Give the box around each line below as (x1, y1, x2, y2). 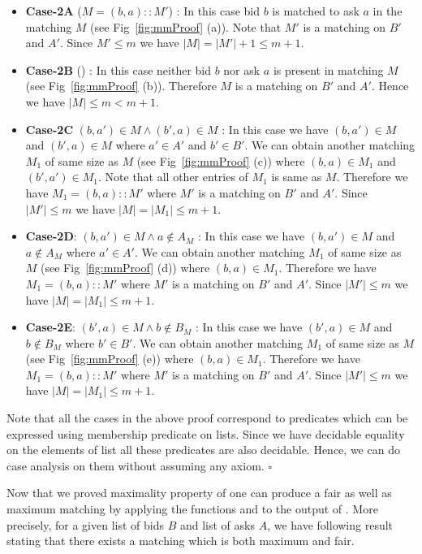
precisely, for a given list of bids (6, 516, 164, 533)
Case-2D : (25, 227, 77, 245)
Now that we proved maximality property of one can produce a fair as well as (6, 484, 392, 501)
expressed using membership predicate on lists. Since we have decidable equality (6, 425, 405, 442)
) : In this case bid (168, 2, 261, 19)
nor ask (223, 61, 261, 78)
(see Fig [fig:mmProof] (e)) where (25, 350, 194, 367)
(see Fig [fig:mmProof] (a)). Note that (90, 18, 282, 35)
